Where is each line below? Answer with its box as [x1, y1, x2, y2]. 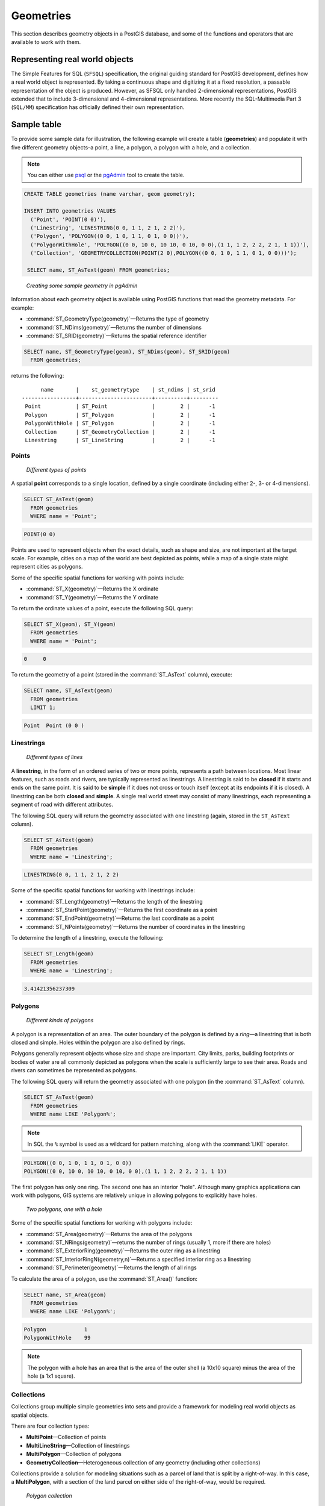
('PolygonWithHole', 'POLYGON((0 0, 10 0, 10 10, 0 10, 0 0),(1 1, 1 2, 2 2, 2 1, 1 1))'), [30, 241, 310, 248]
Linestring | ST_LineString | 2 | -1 [25, 437, 216, 444]
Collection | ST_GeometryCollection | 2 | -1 [25, 428, 216, 435]
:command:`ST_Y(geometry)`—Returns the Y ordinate [26, 593, 159, 601]
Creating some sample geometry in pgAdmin [26, 282, 138, 289]
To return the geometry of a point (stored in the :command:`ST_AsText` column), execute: [11, 671, 232, 678]
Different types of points [26, 466, 87, 473]
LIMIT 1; [30, 704, 56, 711]
